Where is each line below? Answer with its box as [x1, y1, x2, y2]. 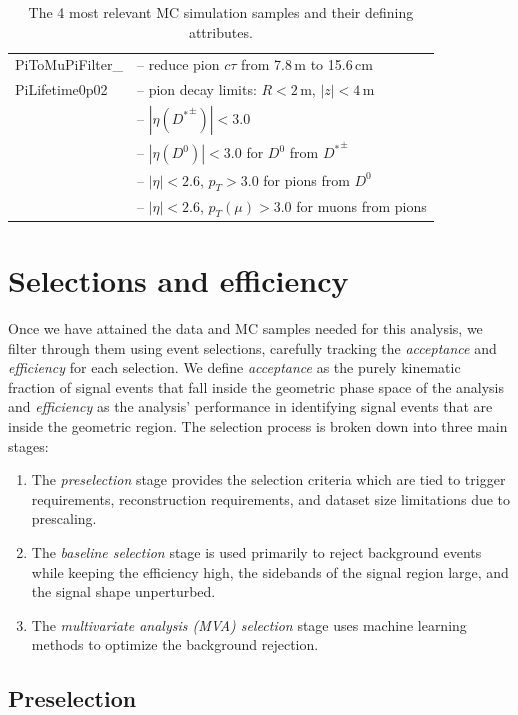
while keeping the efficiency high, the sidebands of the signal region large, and [31, 561, 509, 582]
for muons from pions [296, 195, 427, 216]
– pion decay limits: [137, 79, 257, 100]
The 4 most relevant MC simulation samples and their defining [28, 2, 414, 22]
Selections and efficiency [8, 260, 349, 301]
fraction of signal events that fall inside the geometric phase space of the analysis [8, 376, 505, 397]
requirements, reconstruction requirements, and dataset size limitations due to [31, 488, 511, 509]
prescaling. [31, 508, 97, 529]
